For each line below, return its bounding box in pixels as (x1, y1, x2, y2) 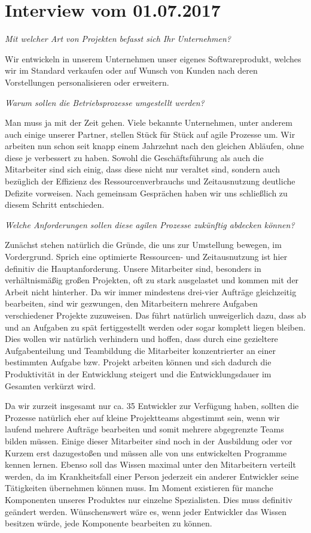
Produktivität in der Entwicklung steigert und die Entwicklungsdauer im (5, 367, 272, 380)
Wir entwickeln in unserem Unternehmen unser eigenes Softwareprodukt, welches (5, 52, 301, 65)
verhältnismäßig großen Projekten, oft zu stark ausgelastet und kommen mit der (5, 274, 299, 286)
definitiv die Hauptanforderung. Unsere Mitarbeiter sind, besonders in (5, 262, 261, 274)
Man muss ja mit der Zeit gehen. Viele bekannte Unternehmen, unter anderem (5, 116, 292, 129)
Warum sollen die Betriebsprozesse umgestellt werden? (5, 96, 205, 108)
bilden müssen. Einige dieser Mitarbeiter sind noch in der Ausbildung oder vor (5, 434, 292, 447)
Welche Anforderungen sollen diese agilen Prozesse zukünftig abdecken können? (5, 218, 295, 231)
